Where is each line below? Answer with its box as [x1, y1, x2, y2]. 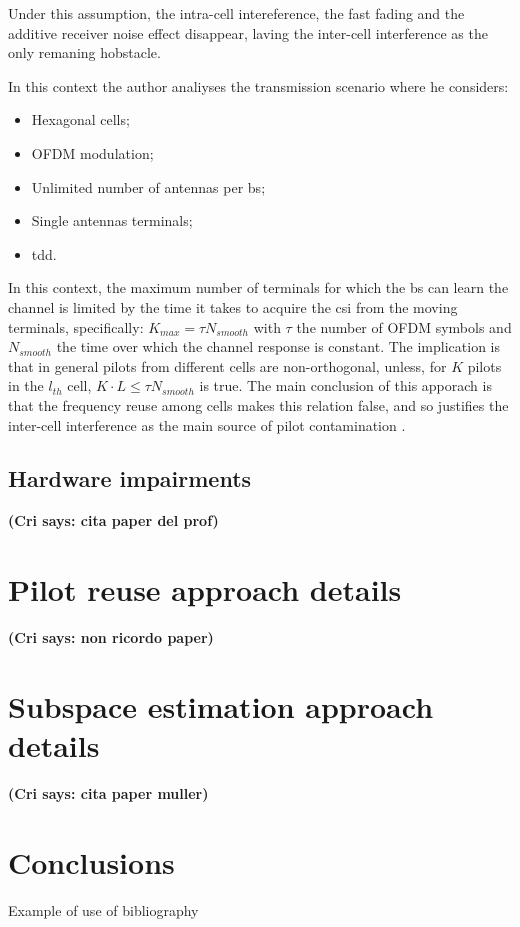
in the [8, 375, 44, 396]
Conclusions [8, 841, 175, 882]
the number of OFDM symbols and [296, 316, 512, 337]
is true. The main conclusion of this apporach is [199, 375, 492, 396]
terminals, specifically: [8, 316, 144, 337]
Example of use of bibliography [8, 899, 199, 920]
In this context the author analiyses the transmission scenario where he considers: [8, 75, 509, 96]
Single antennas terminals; [31, 210, 193, 231]
